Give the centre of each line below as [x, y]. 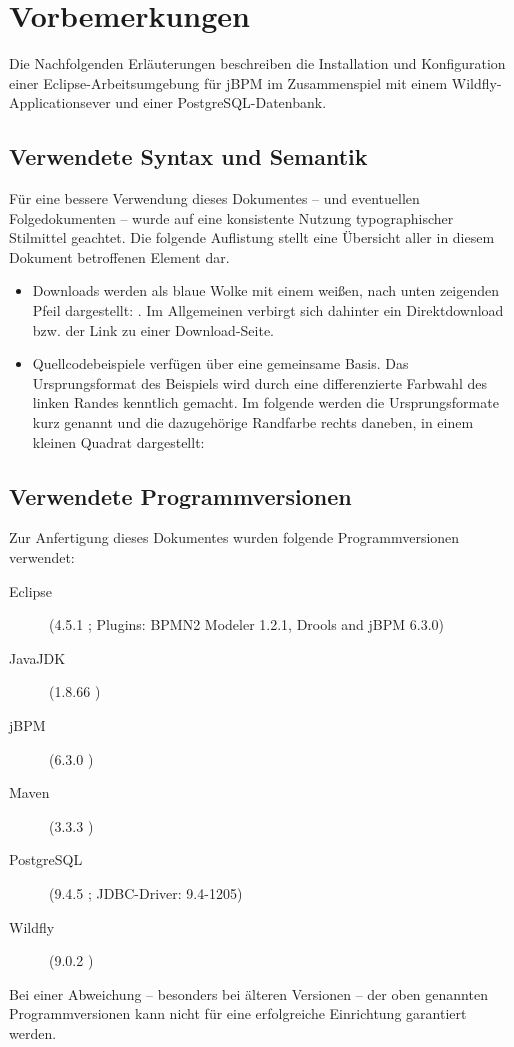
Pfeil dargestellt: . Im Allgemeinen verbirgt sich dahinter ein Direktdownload [268, 310]
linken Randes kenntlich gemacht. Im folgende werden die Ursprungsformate [265, 402]
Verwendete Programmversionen [180, 495]
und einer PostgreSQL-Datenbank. [221, 102]
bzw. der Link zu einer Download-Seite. [153, 329]
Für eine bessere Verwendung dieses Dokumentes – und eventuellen [214, 198]
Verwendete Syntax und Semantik [188, 156]
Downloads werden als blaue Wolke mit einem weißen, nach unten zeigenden [266, 290]
